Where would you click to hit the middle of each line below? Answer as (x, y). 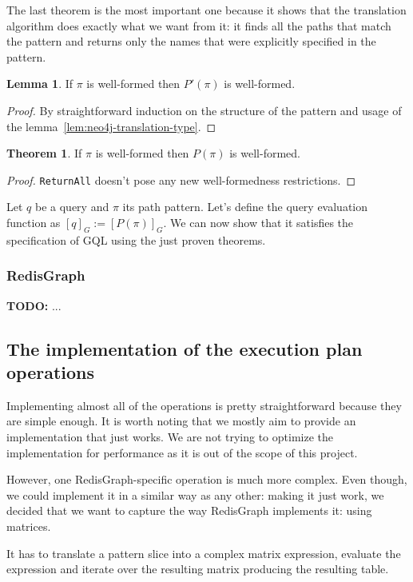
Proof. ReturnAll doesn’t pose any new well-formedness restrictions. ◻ (181, 179)
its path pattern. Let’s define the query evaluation (245, 207)
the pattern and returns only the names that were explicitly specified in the (191, 41)
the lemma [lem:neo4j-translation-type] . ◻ (111, 126)
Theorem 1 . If (44, 153)
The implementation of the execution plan (185, 348)
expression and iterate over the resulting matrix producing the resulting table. (198, 569)
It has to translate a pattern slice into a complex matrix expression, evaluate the (204, 553)
